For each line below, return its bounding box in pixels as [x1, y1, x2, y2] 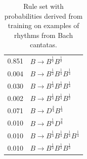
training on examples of [7, 20, 79, 31]
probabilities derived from [4, 10, 83, 21]
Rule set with [23, 1, 64, 11]
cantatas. [30, 39, 57, 50]
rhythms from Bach [14, 30, 73, 40]
